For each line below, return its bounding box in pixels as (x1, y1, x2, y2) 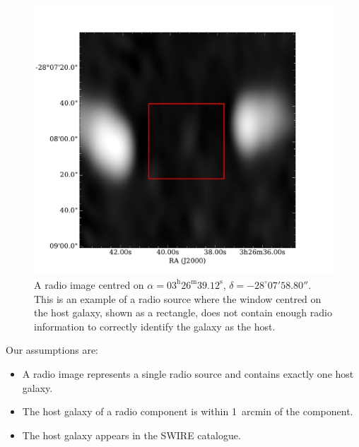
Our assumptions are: (6, 342, 98, 357)
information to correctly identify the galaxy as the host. (34, 318, 276, 333)
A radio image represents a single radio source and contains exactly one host (22, 366, 354, 381)
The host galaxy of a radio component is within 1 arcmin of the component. (22, 404, 353, 419)
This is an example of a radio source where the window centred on (34, 291, 322, 306)
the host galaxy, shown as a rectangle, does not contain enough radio (34, 305, 332, 320)
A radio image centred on (34, 277, 144, 292)
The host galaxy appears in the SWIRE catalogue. (22, 427, 241, 442)
